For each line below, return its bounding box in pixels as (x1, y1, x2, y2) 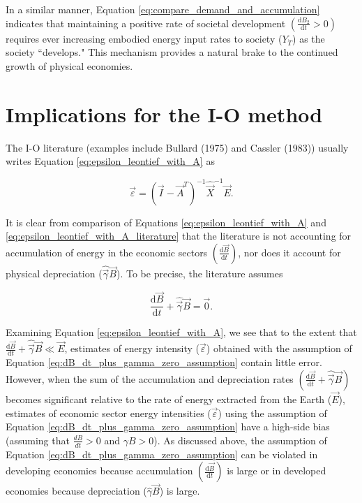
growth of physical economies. (6, 58, 133, 73)
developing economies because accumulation (6, 463, 193, 478)
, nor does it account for (238, 245, 341, 259)
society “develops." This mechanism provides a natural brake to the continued (6, 45, 338, 59)
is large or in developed (227, 463, 326, 478)
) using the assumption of (218, 405, 327, 420)
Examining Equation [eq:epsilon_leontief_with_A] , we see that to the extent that (6, 325, 357, 340)
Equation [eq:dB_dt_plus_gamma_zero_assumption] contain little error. (6, 355, 322, 370)
